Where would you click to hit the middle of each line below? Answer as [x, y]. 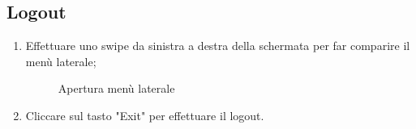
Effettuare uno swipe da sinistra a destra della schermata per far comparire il [218, 46]
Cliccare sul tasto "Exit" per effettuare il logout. [145, 115]
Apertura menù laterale [116, 88]
